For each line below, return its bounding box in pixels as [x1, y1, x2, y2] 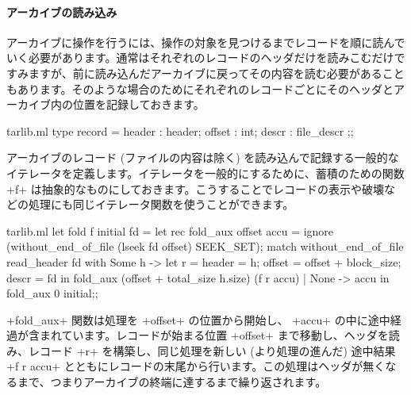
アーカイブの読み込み [6, 3, 117, 20]
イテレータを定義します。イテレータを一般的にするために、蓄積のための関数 [6, 164, 405, 181]
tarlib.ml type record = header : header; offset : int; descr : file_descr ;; [6, 122, 354, 139]
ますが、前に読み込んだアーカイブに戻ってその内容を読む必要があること [28, 64, 405, 81]
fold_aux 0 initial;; [6, 285, 98, 301]
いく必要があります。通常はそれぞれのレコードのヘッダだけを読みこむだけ [6, 49, 394, 66]
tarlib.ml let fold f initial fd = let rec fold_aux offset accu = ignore [6, 222, 334, 239]
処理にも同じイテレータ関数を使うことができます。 [28, 196, 294, 213]
